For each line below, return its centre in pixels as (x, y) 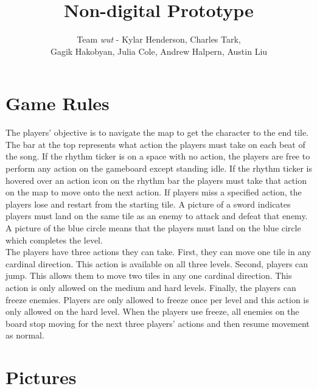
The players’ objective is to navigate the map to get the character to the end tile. (157, 132)
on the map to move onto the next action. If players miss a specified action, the (154, 192)
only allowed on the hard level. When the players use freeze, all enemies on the (152, 311)
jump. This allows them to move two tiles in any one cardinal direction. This (149, 275)
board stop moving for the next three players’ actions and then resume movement (158, 323)
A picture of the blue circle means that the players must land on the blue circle (153, 228)
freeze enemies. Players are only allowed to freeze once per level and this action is (157, 299)
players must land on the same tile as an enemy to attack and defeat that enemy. (157, 216)
